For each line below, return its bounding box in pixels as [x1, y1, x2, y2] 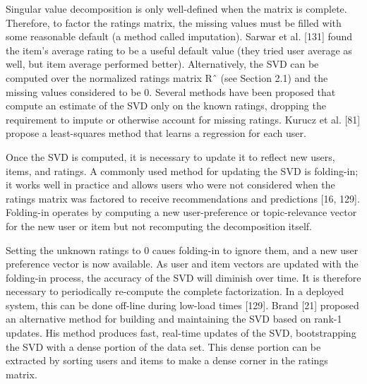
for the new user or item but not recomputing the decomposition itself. [6, 218, 312, 233]
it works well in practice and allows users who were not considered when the [6, 177, 335, 192]
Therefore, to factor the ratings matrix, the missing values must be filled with [6, 15, 342, 30]
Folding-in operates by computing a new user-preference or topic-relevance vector [6, 205, 357, 220]
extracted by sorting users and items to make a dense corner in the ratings [6, 353, 328, 368]
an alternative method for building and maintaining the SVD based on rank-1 [6, 311, 342, 326]
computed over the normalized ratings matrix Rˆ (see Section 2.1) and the [6, 70, 328, 85]
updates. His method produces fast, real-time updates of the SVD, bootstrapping [6, 325, 356, 340]
